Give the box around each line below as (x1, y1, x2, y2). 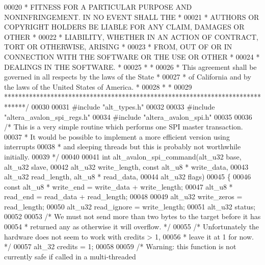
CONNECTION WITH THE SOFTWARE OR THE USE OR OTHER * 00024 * (4, 51, 260, 62)
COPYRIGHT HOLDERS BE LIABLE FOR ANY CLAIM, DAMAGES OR (4, 21, 245, 32)
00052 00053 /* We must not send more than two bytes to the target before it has (4, 211, 261, 222)
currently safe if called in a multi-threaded (4, 251, 136, 261)
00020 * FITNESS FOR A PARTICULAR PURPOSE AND (4, 2, 192, 12)
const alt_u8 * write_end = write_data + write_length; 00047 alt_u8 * (4, 181, 233, 192)
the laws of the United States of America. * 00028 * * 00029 (4, 81, 192, 92)
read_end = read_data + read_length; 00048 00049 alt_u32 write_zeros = (4, 191, 243, 202)
